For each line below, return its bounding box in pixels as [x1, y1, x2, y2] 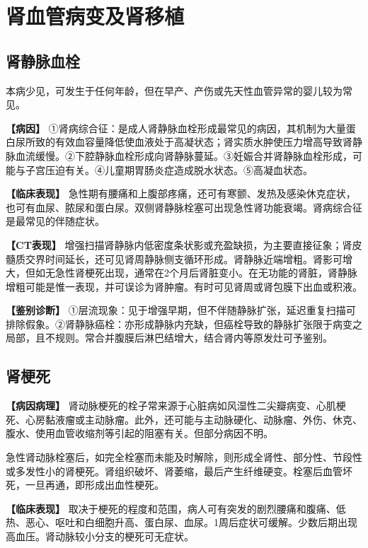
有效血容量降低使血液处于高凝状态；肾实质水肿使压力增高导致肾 [54, 134, 352, 149]
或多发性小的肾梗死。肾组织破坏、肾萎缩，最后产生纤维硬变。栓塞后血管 [6, 463, 343, 478]
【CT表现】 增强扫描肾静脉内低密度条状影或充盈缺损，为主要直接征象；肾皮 [6, 237, 362, 252]
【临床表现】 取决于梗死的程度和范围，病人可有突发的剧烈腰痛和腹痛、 [6, 501, 336, 515]
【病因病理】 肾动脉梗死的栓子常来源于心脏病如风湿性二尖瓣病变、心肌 [6, 398, 336, 413]
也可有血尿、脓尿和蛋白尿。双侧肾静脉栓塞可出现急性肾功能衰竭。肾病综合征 [6, 199, 362, 214]
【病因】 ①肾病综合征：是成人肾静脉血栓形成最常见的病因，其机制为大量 [6, 120, 346, 135]
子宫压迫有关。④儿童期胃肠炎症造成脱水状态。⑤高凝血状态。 [25, 162, 313, 177]
